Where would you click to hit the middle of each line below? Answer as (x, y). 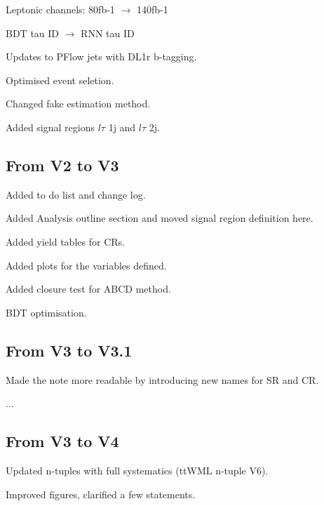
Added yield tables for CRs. (65, 241)
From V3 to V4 (62, 441)
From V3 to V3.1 (69, 350)
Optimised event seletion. (60, 80)
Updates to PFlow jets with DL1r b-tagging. (101, 56)
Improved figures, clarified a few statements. (101, 494)
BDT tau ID (33, 33)
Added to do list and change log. (76, 194)
